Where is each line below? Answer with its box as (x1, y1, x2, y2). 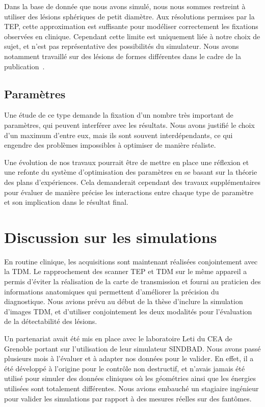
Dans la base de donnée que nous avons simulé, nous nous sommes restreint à (4, 1, 246, 11)
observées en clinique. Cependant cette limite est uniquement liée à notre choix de (4, 31, 260, 41)
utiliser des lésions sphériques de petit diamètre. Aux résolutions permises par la (4, 11, 255, 21)
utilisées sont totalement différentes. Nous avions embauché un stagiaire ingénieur (4, 383, 259, 393)
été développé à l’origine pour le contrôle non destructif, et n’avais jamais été (4, 363, 245, 373)
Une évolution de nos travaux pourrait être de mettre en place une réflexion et (4, 156, 249, 167)
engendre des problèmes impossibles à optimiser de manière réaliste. (4, 140, 216, 150)
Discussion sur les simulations (4, 226, 217, 247)
